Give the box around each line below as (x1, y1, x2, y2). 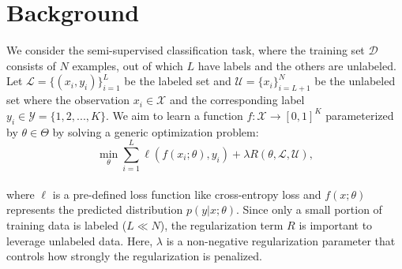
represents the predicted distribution (6, 201, 183, 218)
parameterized (325, 106, 394, 123)
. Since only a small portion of (236, 201, 382, 218)
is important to (299, 217, 373, 233)
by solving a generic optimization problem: (52, 123, 259, 140)
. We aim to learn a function (105, 106, 243, 123)
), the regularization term (160, 217, 284, 233)
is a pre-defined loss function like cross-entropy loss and (52, 185, 321, 202)
